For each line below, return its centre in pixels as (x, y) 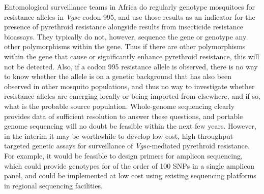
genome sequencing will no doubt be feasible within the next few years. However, (130, 126)
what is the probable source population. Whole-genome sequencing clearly (120, 106)
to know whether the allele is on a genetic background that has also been (118, 76)
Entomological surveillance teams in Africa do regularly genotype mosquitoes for (130, 7)
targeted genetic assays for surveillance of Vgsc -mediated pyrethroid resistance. (127, 146)
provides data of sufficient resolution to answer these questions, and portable (124, 116)
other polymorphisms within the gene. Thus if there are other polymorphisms (125, 46)
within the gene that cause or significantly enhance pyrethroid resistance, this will (132, 56)
